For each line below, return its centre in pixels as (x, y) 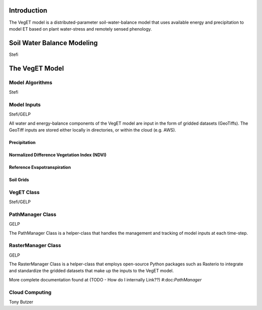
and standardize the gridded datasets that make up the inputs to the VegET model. (91, 271)
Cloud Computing (30, 292)
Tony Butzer (21, 302)
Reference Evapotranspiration (40, 167)
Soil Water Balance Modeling (53, 43)
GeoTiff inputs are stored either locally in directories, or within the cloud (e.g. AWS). (93, 130)
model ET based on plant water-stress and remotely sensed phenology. (81, 29)
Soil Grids (19, 179)
